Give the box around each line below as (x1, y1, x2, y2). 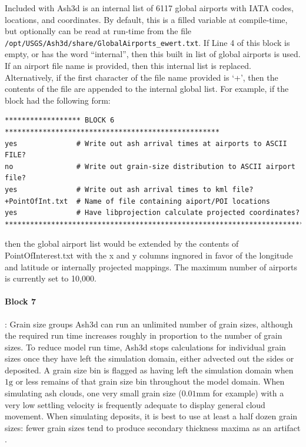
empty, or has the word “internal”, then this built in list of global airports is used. (5, 48, 301, 60)
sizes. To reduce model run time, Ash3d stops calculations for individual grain (5, 340, 286, 353)
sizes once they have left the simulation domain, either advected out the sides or (5, 352, 294, 365)
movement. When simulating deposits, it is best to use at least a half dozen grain (5, 410, 298, 422)
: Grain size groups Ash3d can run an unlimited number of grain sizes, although (5, 317, 293, 330)
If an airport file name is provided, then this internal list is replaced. (5, 59, 251, 72)
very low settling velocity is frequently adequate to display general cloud (5, 398, 265, 410)
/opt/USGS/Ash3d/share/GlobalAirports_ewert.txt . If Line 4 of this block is (5, 36, 290, 48)
